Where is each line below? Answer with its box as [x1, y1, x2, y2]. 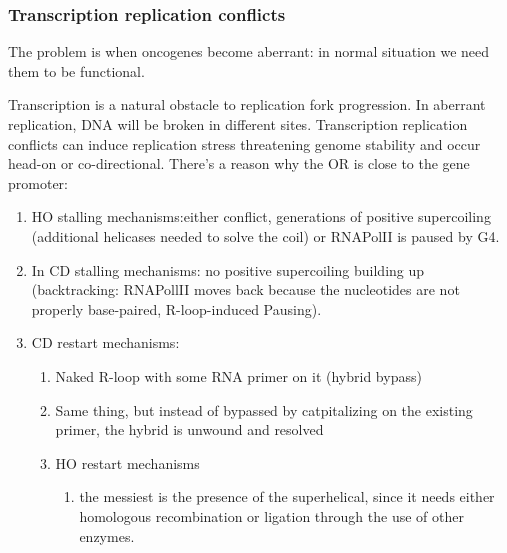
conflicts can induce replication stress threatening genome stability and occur [8, 133, 481, 154]
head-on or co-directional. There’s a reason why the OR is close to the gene [8, 153, 470, 174]
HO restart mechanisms [55, 452, 200, 473]
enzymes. [79, 525, 135, 546]
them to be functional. [8, 60, 145, 81]
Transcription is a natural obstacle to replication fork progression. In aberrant [8, 94, 486, 115]
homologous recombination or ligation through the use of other [79, 505, 464, 526]
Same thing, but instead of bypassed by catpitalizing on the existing [55, 399, 473, 420]
